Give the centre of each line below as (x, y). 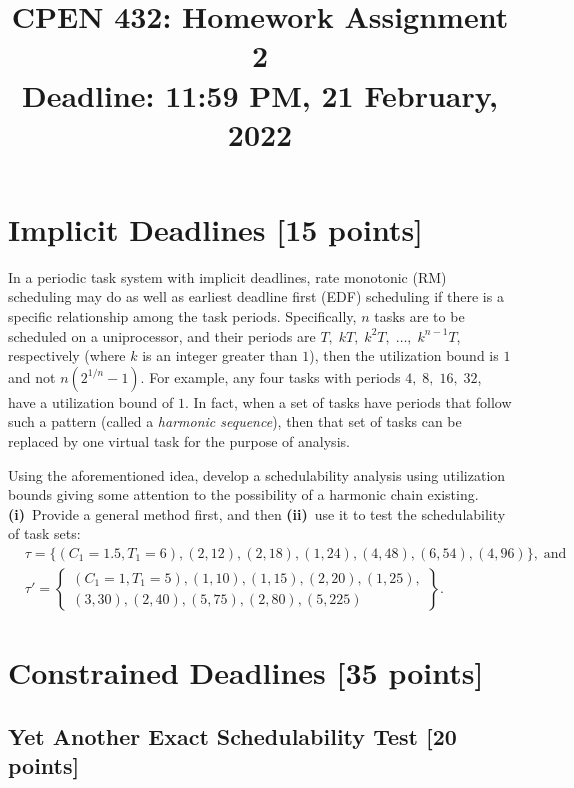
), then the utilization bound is (404, 355)
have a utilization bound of (91, 401)
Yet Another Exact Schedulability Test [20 (232, 735)
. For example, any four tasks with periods (270, 376)
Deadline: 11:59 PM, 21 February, (260, 94)
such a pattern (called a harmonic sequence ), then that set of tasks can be (235, 421)
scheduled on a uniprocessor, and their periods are (162, 335)
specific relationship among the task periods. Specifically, (182, 316)
